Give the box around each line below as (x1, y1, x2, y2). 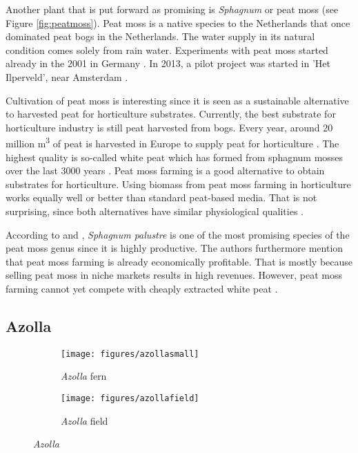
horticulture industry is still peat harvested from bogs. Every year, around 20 (6, 120, 333, 134)
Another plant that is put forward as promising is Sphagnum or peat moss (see (6, 2, 339, 16)
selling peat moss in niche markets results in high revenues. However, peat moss (6, 268, 343, 282)
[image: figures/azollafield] (61, 393, 199, 403)
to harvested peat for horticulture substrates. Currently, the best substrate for (6, 107, 336, 121)
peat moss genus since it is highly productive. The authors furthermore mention (6, 241, 344, 255)
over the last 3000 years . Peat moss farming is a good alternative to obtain (6, 163, 325, 178)
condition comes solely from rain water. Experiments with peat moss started (6, 42, 328, 57)
